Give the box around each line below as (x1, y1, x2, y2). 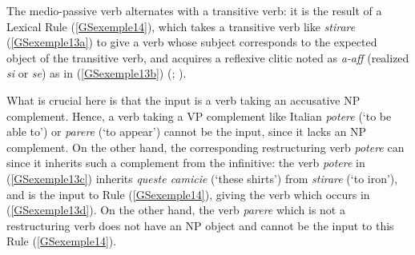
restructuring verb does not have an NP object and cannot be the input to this (6, 217, 394, 233)
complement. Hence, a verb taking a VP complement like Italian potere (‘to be (6, 107, 392, 124)
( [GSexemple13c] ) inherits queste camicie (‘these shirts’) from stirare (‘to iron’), (6, 169, 398, 186)
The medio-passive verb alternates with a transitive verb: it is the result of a (6, 2, 382, 18)
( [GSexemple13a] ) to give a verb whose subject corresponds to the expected (6, 34, 377, 50)
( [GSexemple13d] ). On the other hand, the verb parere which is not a (6, 201, 345, 218)
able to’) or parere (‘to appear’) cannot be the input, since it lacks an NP (6, 123, 367, 140)
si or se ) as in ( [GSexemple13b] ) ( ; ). (6, 65, 187, 82)
